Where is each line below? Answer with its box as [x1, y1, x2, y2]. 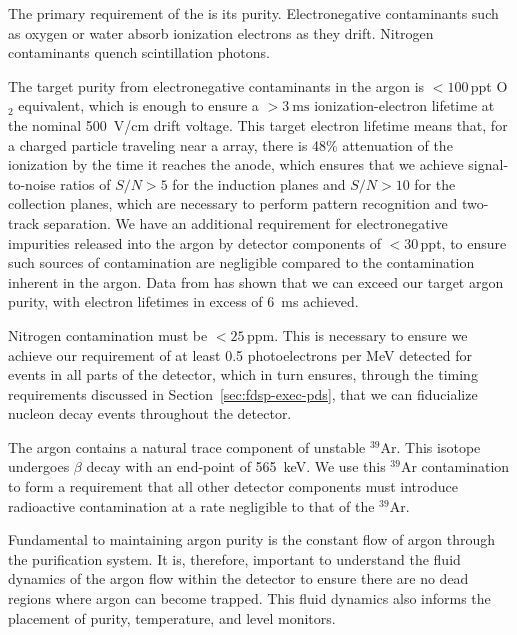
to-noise [8, 173, 56, 194]
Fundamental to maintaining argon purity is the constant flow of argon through [8, 529, 496, 550]
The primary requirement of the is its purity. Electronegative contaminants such [8, 3, 499, 23]
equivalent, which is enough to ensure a [18, 95, 259, 116]
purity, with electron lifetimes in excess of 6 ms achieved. [8, 291, 359, 312]
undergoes [8, 456, 70, 477]
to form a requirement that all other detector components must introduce [8, 476, 458, 497]
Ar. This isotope [380, 436, 481, 457]
